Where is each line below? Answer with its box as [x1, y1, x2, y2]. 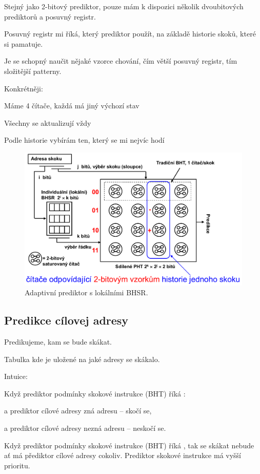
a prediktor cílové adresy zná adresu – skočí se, [4, 405, 152, 416]
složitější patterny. [4, 65, 62, 76]
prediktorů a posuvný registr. [4, 11, 96, 22]
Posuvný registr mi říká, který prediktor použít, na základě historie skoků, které [4, 28, 256, 39]
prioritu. [4, 460, 30, 470]
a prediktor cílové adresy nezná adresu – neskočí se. [4, 423, 166, 433]
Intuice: [4, 371, 28, 382]
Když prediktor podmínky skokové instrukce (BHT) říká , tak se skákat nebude [4, 440, 254, 450]
